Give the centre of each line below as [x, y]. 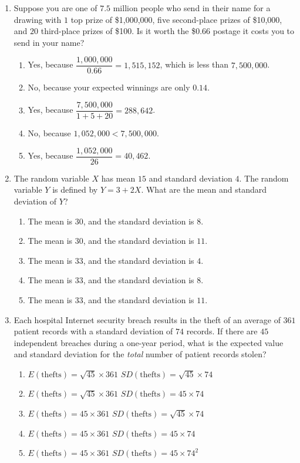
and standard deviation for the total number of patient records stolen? [140, 354]
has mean [118, 178]
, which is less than [194, 64]
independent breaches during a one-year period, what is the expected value [149, 342]
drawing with [38, 19]
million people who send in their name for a [192, 8]
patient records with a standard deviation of [93, 331]
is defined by [75, 189]
